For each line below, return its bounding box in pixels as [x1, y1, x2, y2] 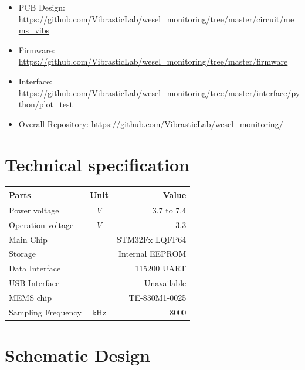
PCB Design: [18, 1, 66, 13]
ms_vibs [18, 24, 50, 36]
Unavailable [144, 277, 187, 289]
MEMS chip [9, 291, 52, 303]
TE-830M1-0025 [128, 291, 187, 303]
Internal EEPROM [118, 247, 187, 260]
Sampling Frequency [9, 305, 82, 318]
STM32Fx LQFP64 [117, 233, 187, 245]
